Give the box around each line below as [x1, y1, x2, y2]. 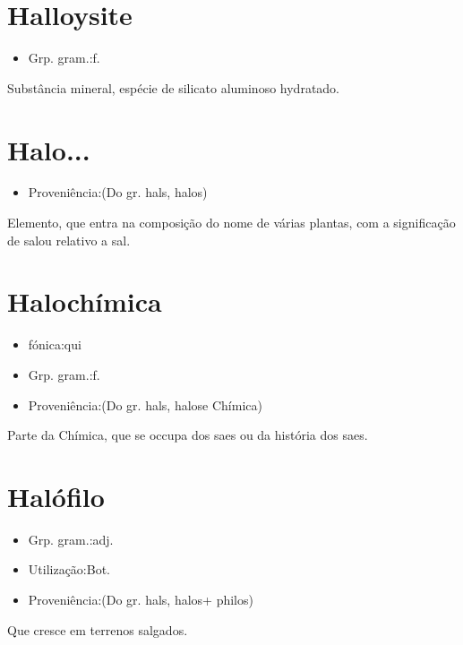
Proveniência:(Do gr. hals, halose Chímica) [28, 395, 262, 414]
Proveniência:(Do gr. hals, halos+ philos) [28, 590, 253, 609]
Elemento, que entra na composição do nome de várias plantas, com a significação [7, 213, 456, 232]
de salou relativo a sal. [7, 230, 131, 249]
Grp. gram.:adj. [28, 529, 114, 548]
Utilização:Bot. [28, 560, 110, 579]
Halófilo [7, 477, 105, 514]
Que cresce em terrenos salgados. [7, 620, 188, 639]
